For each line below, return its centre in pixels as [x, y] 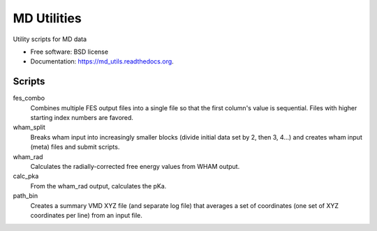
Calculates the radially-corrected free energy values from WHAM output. [135, 166]
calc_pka [26, 176]
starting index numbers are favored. [82, 118]
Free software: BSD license [69, 52]
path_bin [25, 196]
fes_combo [29, 98]
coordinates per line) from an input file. [86, 215]
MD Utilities [47, 18]
